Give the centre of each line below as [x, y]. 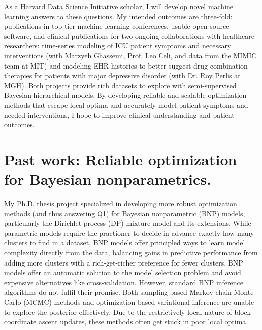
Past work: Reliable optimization [121, 159]
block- [244, 312]
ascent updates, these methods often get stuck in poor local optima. [143, 322]
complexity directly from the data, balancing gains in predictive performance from [131, 252]
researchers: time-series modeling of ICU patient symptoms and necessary [118, 46]
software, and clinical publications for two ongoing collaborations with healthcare [129, 36]
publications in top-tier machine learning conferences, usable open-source [117, 26]
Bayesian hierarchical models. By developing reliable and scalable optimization [125, 95]
